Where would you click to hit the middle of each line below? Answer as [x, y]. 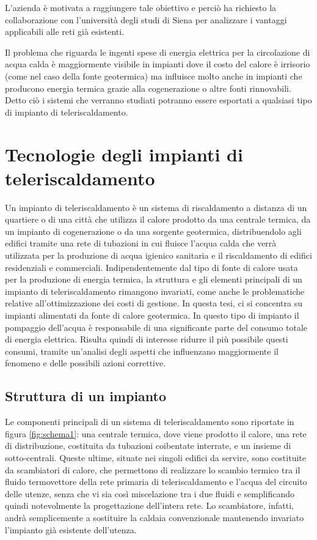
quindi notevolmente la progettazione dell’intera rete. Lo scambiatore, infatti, [149, 505]
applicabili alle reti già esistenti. [65, 31]
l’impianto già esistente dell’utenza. [71, 529]
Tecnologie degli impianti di [124, 154]
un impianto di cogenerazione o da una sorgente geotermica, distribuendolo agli [153, 231]
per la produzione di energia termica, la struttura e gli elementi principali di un [154, 279]
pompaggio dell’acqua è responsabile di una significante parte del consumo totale [156, 327]
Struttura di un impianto [86, 396]
